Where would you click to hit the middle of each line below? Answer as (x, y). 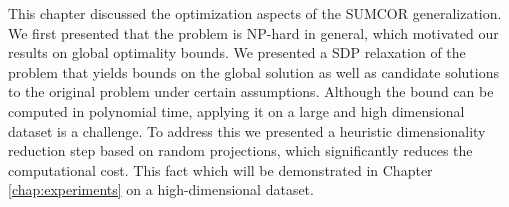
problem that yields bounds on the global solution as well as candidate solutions (253, 71)
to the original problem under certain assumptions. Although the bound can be (251, 91)
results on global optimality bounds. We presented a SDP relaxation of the (237, 52)
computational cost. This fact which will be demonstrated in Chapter (220, 169)
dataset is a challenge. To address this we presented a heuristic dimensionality (247, 130)
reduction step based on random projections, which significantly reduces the (240, 150)
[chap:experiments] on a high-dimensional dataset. (161, 189)
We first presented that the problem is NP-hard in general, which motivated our (253, 32)
